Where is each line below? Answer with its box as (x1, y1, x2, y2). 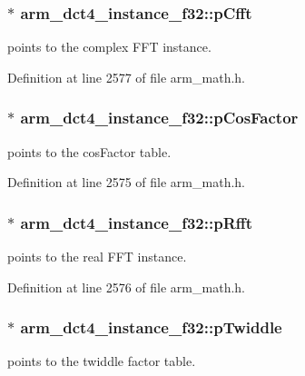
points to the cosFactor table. (7, 142, 172, 161)
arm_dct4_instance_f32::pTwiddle (20, 316, 282, 339)
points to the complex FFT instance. (7, 37, 212, 56)
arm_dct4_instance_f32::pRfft (20, 211, 253, 233)
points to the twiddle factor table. (7, 351, 196, 371)
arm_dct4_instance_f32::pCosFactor (20, 106, 299, 129)
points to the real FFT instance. (7, 247, 187, 266)
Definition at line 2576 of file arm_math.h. (7, 277, 245, 296)
